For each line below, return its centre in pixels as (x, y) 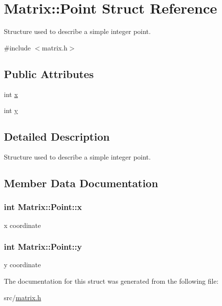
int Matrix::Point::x (43, 207)
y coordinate (23, 265)
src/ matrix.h (23, 297)
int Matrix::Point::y (43, 247)
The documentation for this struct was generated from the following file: (111, 281)
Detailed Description (57, 137)
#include (17, 47)
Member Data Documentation (81, 183)
